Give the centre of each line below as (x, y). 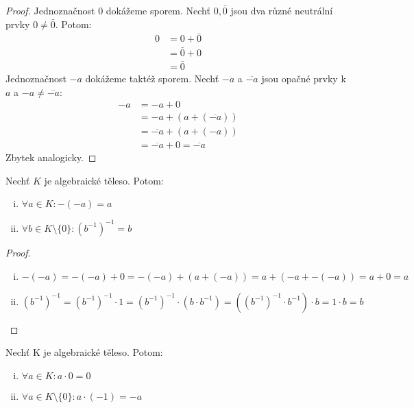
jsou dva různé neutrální (282, 10)
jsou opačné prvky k (304, 78)
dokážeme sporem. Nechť (158, 10)
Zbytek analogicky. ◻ (51, 157)
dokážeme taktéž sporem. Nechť (152, 78)
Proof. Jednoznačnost (50, 10)
